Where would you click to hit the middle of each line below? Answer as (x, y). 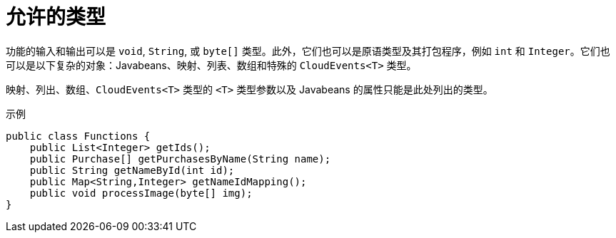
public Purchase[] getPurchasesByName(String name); (180, 159)
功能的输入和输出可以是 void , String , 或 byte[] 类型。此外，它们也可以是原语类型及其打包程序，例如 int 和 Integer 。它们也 (308, 51)
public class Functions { (78, 136)
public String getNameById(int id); (132, 170)
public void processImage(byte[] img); (141, 193)
